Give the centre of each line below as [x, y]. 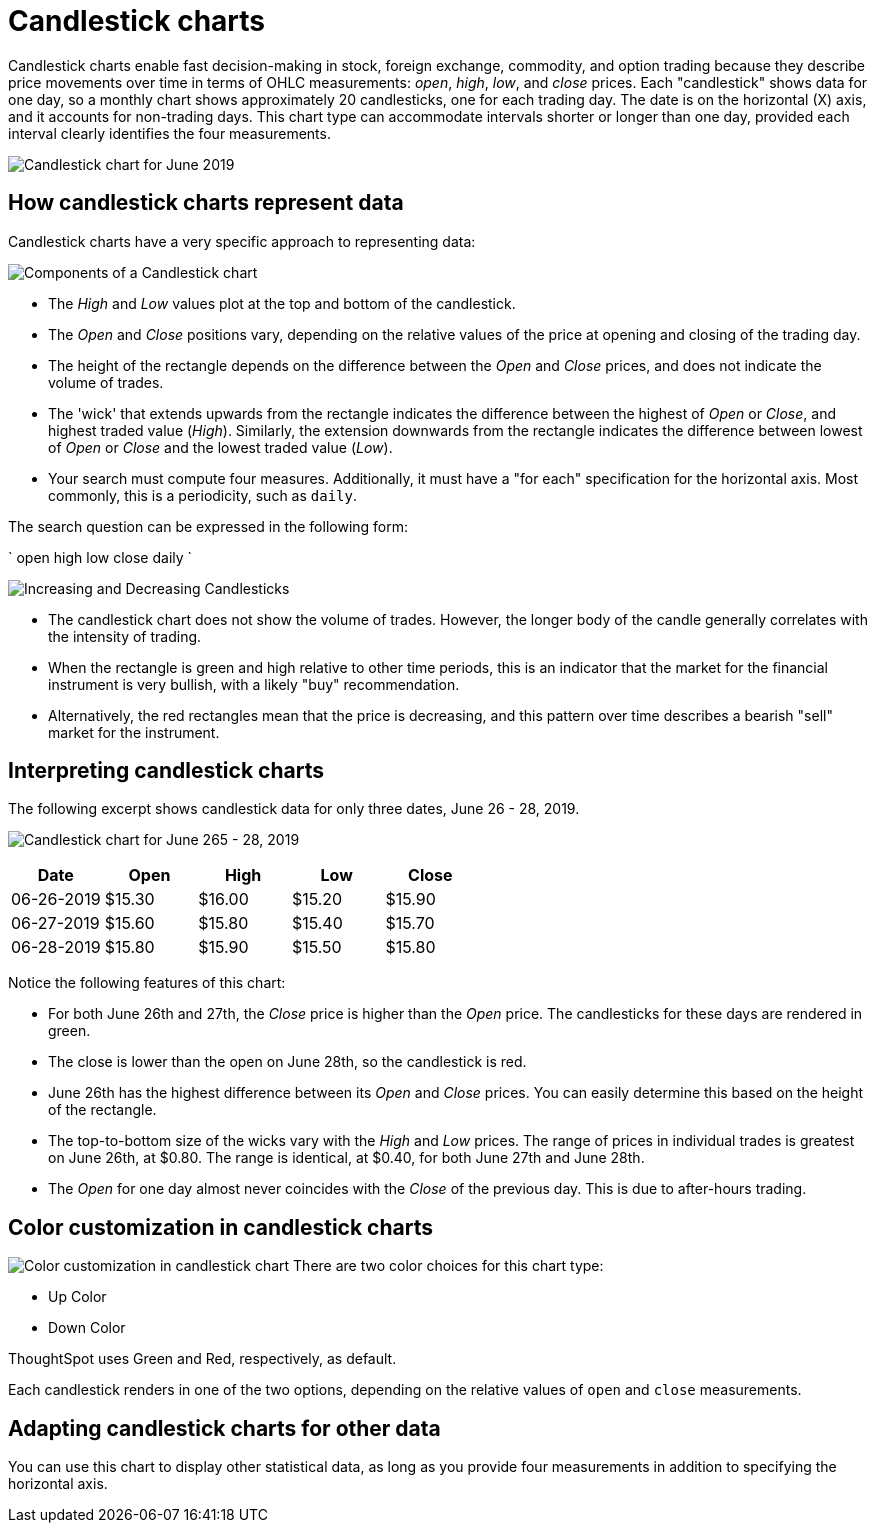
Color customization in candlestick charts [220, 1227]
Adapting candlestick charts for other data [224, 1428]
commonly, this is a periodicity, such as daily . [202, 495]
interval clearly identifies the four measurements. [169, 133]
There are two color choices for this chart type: [448, 1266]
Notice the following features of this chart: [147, 983]
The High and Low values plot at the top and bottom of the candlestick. [282, 303]
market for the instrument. [134, 732]
